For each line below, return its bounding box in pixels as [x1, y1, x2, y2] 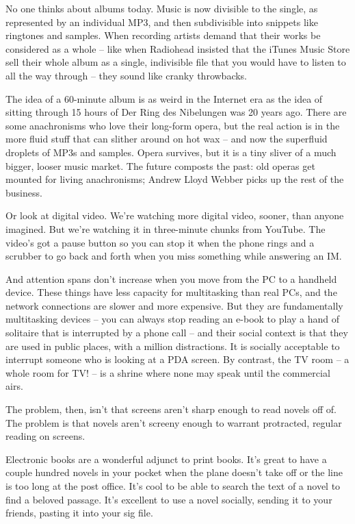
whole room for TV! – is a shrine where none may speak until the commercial [5, 365, 330, 379]
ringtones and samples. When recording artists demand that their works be [5, 28, 321, 42]
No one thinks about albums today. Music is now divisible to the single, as [5, 1, 318, 15]
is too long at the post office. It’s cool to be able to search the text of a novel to [5, 479, 341, 492]
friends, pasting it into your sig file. [5, 506, 153, 520]
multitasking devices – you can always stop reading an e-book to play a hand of [5, 312, 340, 326]
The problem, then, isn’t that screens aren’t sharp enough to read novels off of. [5, 402, 337, 416]
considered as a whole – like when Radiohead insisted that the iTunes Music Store [5, 41, 350, 55]
